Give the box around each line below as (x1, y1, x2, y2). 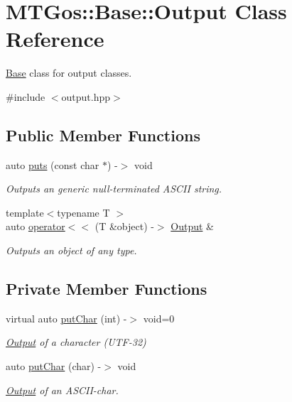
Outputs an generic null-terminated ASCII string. (6, 181, 222, 196)
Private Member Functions (6, 278, 207, 300)
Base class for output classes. (6, 65, 132, 80)
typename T (57, 205, 110, 219)
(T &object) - (94, 219, 154, 234)
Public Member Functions (6, 124, 200, 146)
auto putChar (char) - (6, 359, 102, 374)
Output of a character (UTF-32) (6, 335, 146, 349)
